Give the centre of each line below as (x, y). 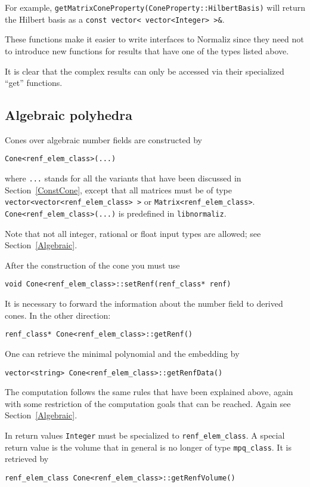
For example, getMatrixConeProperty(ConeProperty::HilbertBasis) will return (155, 7)
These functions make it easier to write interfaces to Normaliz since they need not (154, 39)
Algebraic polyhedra (69, 115)
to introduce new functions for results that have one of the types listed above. (147, 50)
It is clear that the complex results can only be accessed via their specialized (145, 71)
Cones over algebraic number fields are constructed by (103, 139)
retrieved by (27, 459)
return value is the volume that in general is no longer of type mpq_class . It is (148, 447)
